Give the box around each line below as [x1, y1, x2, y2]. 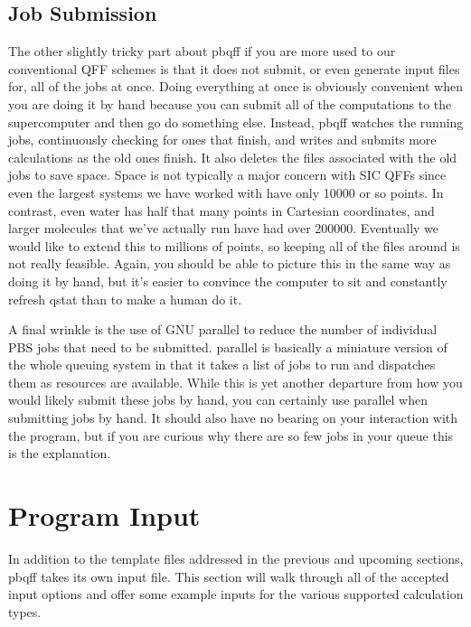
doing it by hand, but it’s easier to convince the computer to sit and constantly [8, 271, 447, 290]
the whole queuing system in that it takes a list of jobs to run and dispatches [8, 355, 436, 374]
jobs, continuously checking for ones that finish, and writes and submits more [8, 130, 437, 149]
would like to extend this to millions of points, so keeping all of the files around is [8, 236, 460, 255]
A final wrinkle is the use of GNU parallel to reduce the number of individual [8, 320, 438, 339]
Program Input [8, 497, 201, 534]
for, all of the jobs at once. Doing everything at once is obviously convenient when [8, 77, 463, 96]
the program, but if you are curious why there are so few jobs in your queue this [8, 426, 454, 445]
